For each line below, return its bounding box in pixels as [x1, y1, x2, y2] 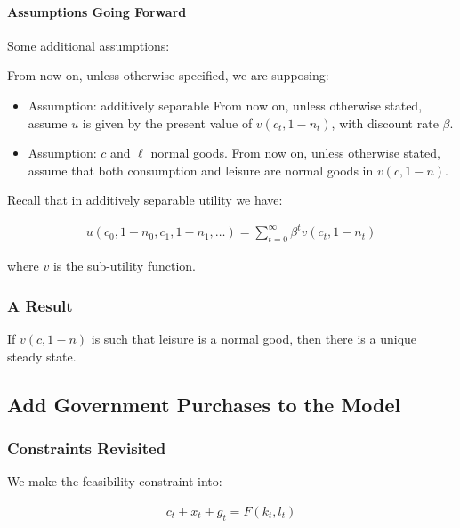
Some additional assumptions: [7, 36, 170, 54]
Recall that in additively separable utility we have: [7, 191, 283, 209]
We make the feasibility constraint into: [7, 472, 222, 491]
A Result [7, 294, 73, 316]
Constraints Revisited [7, 436, 166, 459]
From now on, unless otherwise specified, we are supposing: [7, 66, 329, 85]
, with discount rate [331, 113, 439, 132]
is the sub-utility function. [52, 256, 196, 275]
